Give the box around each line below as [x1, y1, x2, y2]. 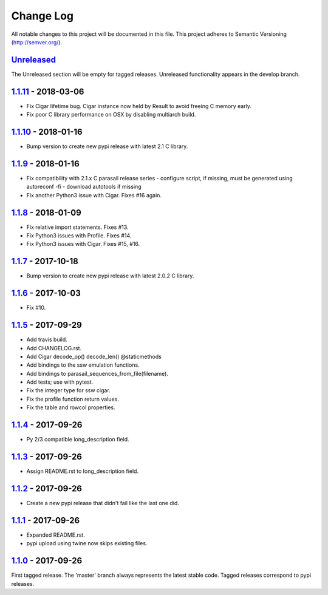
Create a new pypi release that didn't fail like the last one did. [26, 499, 179, 506]
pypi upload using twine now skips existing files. [26, 540, 148, 547]
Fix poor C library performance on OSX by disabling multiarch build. [26, 111, 196, 118]
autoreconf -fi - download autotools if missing [26, 183, 142, 191]
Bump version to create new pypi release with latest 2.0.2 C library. [26, 272, 194, 279]
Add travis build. [26, 336, 68, 343]
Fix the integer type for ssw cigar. [26, 387, 111, 394]
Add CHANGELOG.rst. [26, 344, 82, 352]
